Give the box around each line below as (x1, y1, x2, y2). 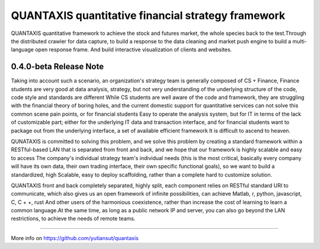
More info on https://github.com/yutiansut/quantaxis (11, 234, 139, 241)
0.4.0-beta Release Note (11, 62, 104, 72)
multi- (292, 37, 308, 44)
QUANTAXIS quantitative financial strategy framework (11, 9, 286, 22)
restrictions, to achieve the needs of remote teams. (11, 215, 136, 222)
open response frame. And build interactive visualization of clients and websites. (34, 46, 232, 53)
